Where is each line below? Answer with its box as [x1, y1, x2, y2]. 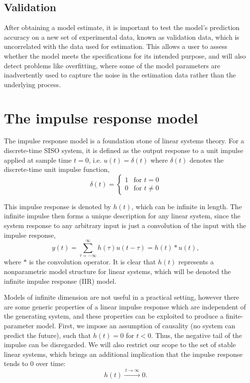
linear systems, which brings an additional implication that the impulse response [4, 349, 243, 359]
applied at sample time [4, 154, 72, 165]
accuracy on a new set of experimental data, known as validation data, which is [4, 31, 239, 42]
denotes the [190, 154, 224, 165]
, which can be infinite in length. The [131, 201, 242, 211]
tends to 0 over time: [4, 358, 66, 368]
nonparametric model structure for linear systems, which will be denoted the [4, 266, 231, 276]
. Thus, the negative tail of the [151, 330, 242, 340]
